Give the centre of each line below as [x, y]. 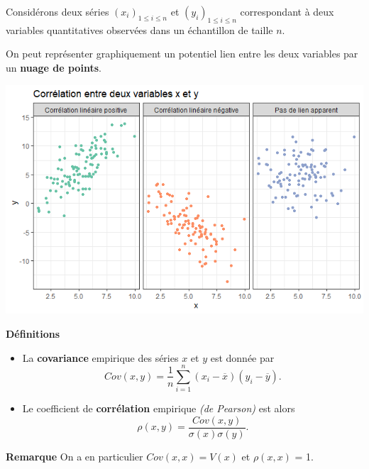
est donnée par [242, 357]
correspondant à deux [287, 11]
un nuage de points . [54, 67]
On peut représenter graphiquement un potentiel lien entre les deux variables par [182, 54]
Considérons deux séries [57, 11]
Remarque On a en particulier [75, 456]
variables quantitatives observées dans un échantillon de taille [139, 29]
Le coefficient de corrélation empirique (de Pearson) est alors [159, 408]
